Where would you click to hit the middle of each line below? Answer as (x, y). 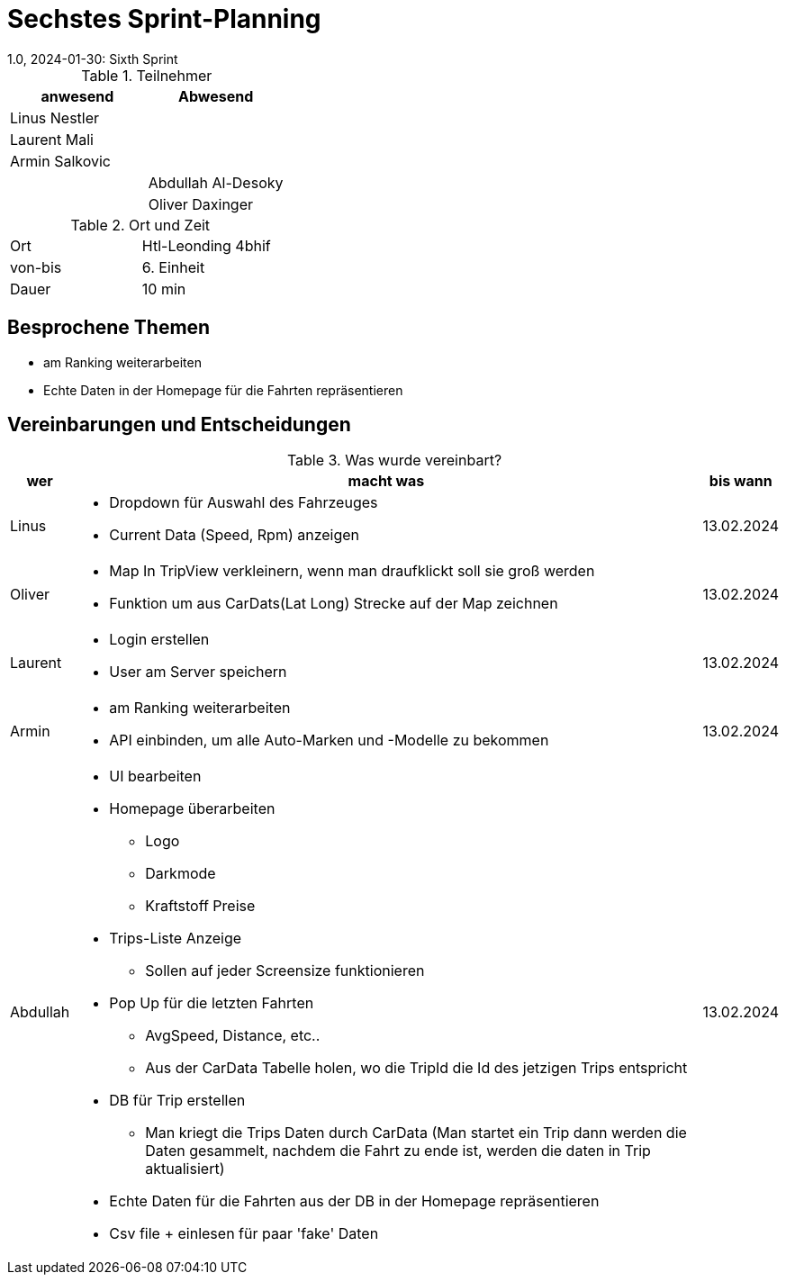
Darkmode (181, 874)
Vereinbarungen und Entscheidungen (179, 425)
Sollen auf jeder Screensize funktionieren (285, 971)
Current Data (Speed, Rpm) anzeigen (235, 535)
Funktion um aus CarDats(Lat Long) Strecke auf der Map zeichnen (334, 604)
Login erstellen (159, 640)
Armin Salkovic (60, 161)
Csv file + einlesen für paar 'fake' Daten (244, 1234)
